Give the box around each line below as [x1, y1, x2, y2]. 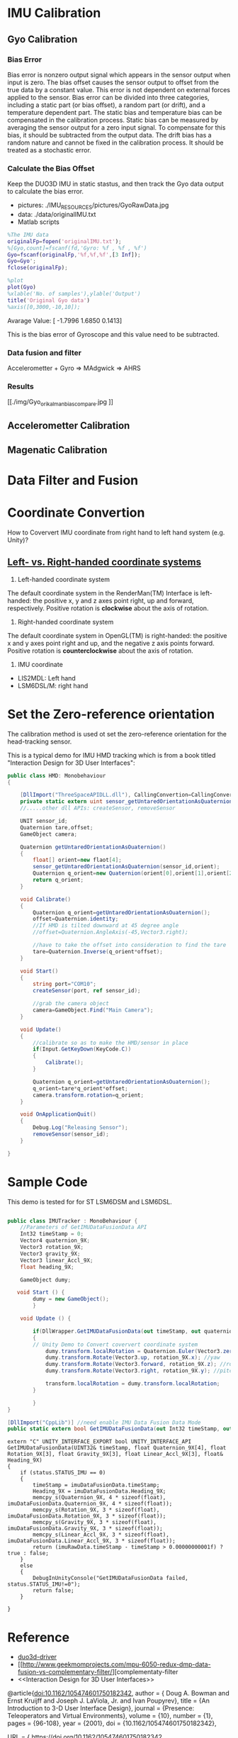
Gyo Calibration [7, 33, 78, 45]
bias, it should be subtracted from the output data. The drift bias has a [7, 130, 212, 139]
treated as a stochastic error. [7, 145, 92, 154]
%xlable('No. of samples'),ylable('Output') [7, 290, 141, 297]
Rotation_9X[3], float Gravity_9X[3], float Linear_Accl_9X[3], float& [7, 1451, 223, 1458]
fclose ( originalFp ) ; [7, 264, 69, 271]
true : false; [7, 1550, 50, 1557]
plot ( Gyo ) [7, 284, 37, 291]
